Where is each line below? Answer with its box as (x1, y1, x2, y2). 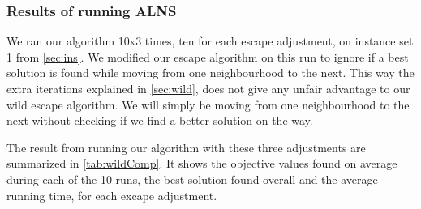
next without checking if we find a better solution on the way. (6, 112, 313, 129)
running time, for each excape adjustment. (6, 186, 217, 203)
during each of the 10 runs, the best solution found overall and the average (6, 170, 378, 187)
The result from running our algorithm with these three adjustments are (6, 139, 366, 156)
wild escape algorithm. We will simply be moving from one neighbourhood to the (6, 96, 410, 113)
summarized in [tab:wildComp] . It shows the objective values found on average (6, 155, 397, 172)
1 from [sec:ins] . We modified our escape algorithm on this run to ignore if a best (6, 48, 409, 65)
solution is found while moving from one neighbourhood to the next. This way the (6, 64, 415, 81)
